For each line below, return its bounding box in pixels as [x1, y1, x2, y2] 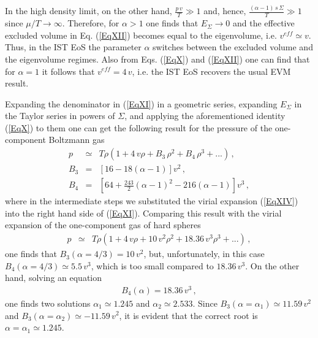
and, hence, [203, 4, 246, 17]
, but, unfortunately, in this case [143, 247, 265, 260]
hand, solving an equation [5, 271, 102, 284]
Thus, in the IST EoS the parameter [5, 40, 142, 53]
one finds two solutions [5, 296, 91, 309]
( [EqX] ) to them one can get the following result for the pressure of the [5, 121, 273, 134]
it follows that [42, 64, 95, 77]
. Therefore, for [62, 17, 119, 29]
